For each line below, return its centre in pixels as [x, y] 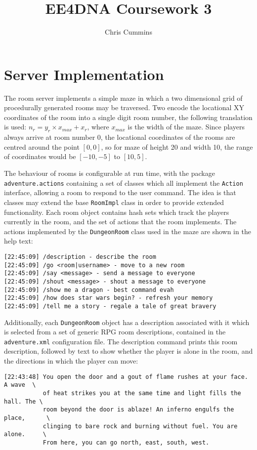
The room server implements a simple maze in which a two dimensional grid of [123, 98]
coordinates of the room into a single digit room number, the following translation [128, 117]
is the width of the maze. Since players [186, 127]
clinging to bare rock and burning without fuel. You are [140, 426]
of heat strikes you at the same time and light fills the [142, 393]
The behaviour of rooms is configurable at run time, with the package [109, 173]
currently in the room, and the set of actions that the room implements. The [120, 222]
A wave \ [20, 385]
